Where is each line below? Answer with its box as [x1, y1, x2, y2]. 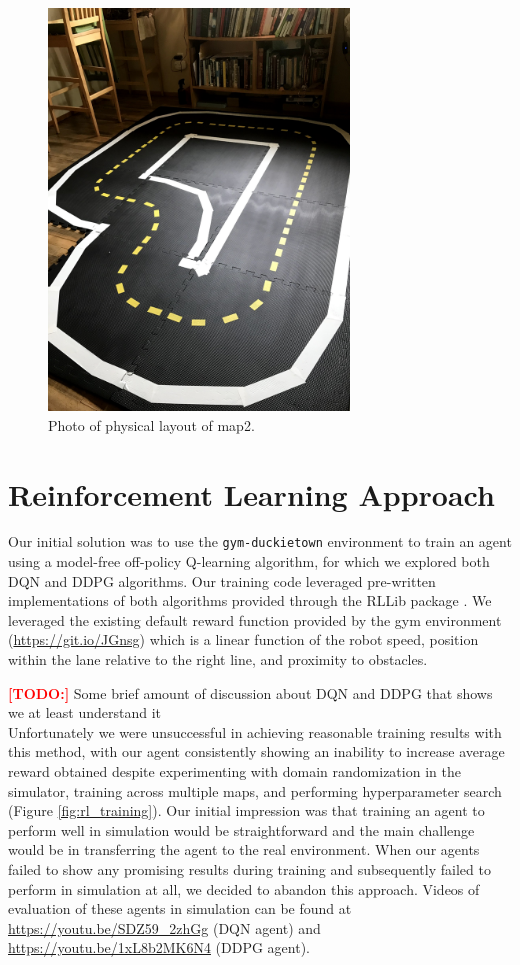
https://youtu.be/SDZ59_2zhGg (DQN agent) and [8, 917, 321, 938]
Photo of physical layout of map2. [48, 414, 255, 435]
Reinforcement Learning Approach [8, 473, 495, 514]
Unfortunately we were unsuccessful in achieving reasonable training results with [8, 721, 502, 742]
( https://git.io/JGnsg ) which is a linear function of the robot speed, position [8, 629, 479, 650]
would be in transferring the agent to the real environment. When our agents [8, 839, 480, 860]
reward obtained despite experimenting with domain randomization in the [8, 761, 461, 782]
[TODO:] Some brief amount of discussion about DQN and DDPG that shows [8, 682, 493, 703]
